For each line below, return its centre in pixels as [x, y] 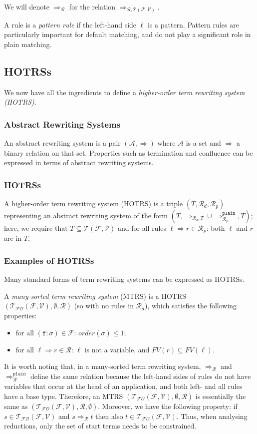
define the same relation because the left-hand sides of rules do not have [140, 376]
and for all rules [142, 228]
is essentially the [221, 396]
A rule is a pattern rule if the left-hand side [70, 24]
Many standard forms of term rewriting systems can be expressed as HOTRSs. [124, 279]
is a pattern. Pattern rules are [193, 24]
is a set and [203, 142]
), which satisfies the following [191, 306]
